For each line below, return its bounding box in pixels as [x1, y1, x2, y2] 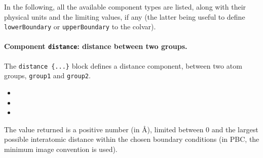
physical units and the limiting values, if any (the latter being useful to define [4, 11, 245, 22]
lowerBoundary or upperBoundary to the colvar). [4, 21, 156, 32]
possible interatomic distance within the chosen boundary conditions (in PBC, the [4, 134, 259, 144]
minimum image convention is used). [4, 143, 118, 154]
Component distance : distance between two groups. [4, 41, 187, 51]
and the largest [211, 124, 258, 134]
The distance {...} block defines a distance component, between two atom [4, 60, 242, 71]
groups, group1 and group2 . [4, 70, 91, 81]
